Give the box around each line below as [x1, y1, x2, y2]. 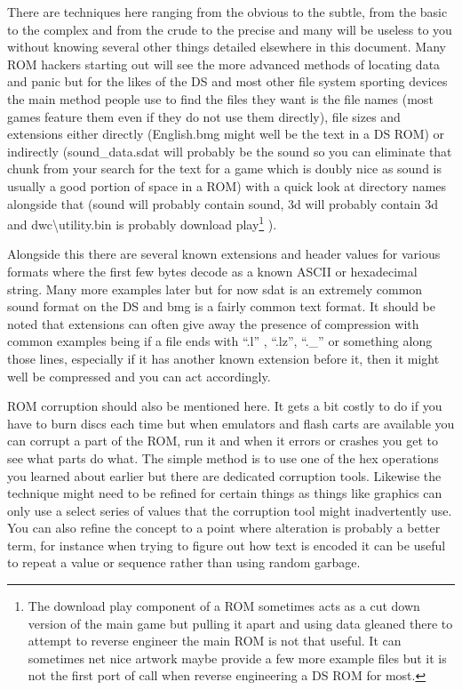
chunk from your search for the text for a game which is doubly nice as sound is [7, 159, 442, 178]
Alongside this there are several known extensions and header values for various [7, 245, 441, 263]
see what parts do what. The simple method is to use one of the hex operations [7, 448, 439, 467]
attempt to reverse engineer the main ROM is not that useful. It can [28, 631, 402, 650]
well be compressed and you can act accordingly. [7, 366, 271, 385]
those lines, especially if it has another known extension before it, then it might [7, 349, 440, 367]
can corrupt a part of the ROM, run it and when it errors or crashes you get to [7, 431, 438, 450]
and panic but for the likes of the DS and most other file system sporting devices [7, 72, 448, 91]
